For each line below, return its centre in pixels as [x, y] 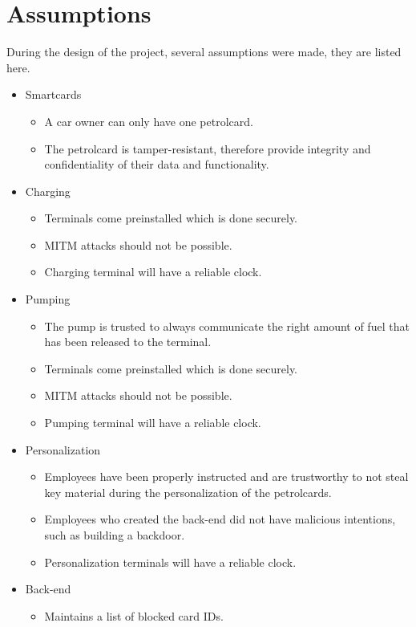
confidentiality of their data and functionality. [157, 164]
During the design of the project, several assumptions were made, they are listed [204, 52]
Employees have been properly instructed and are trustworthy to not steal [226, 476]
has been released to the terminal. [128, 342]
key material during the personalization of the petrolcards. [188, 492]
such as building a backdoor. [115, 535]
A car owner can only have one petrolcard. [149, 121]
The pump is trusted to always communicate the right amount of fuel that [227, 326]
